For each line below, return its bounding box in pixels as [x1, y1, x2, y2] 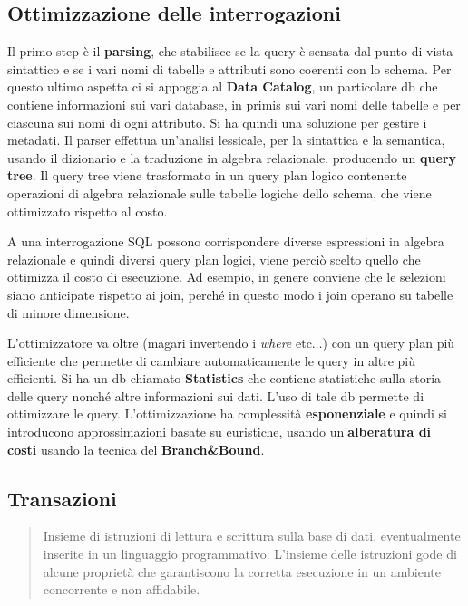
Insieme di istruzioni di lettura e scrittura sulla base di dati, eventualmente [43, 526, 461, 545]
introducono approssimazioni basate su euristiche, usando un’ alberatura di [7, 422, 432, 441]
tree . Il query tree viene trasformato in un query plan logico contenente [7, 166, 407, 185]
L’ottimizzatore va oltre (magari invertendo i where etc [7, 333, 312, 352]
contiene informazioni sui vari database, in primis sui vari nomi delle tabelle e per [7, 94, 461, 113]
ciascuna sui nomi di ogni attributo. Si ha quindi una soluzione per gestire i [7, 112, 427, 131]
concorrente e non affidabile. [43, 580, 200, 599]
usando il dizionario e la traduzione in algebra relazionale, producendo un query [7, 148, 456, 167]
